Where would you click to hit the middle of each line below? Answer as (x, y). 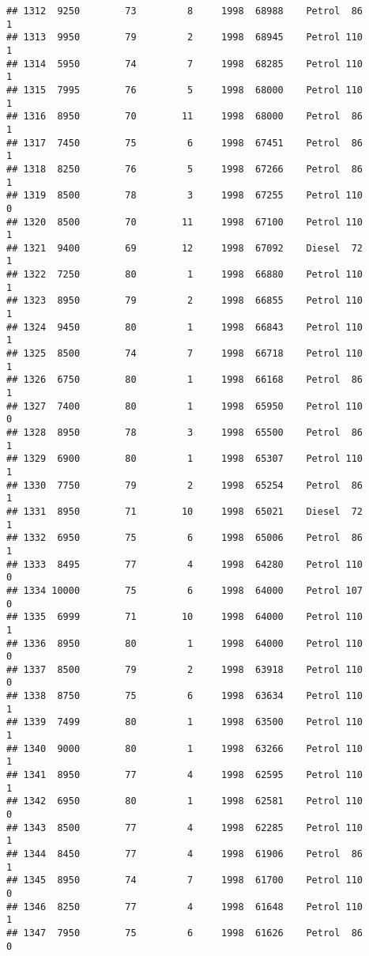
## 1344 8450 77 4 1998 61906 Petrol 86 (185, 854)
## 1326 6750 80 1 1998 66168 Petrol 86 (185, 380)
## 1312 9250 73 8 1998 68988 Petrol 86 (185, 11)
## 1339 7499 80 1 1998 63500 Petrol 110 (185, 722)
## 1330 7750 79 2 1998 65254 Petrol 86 (185, 485)
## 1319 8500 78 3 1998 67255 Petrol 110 (185, 196)
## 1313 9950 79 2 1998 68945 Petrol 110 (185, 38)
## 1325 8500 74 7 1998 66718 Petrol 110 (185, 354)
